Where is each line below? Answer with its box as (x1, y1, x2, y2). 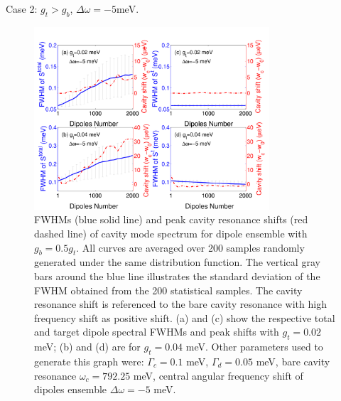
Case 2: (6, 1, 38, 16)
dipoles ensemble (34, 382, 107, 397)
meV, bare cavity (256, 354, 330, 369)
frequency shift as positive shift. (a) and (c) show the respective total (34, 310, 335, 325)
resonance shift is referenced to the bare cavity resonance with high (34, 296, 327, 311)
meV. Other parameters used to (185, 339, 323, 354)
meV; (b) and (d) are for (34, 339, 141, 354)
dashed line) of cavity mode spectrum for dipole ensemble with (34, 226, 308, 241)
